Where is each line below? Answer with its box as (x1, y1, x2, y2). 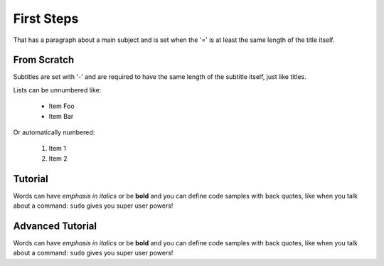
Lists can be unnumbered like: (13, 85, 102, 94)
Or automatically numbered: (13, 128, 95, 137)
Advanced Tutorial (13, 220, 97, 232)
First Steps (13, 11, 79, 26)
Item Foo (48, 102, 75, 110)
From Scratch (13, 54, 75, 66)
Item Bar (48, 112, 74, 120)
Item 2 (48, 154, 68, 163)
